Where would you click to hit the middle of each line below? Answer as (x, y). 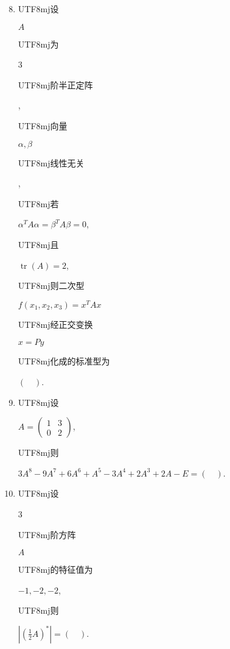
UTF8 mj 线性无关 (51, 162)
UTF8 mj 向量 (43, 125)
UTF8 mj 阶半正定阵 (55, 84)
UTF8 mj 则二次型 (51, 285)
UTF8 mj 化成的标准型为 (64, 361)
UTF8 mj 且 (38, 244)
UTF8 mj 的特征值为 (55, 569)
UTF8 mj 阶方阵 (47, 534)
